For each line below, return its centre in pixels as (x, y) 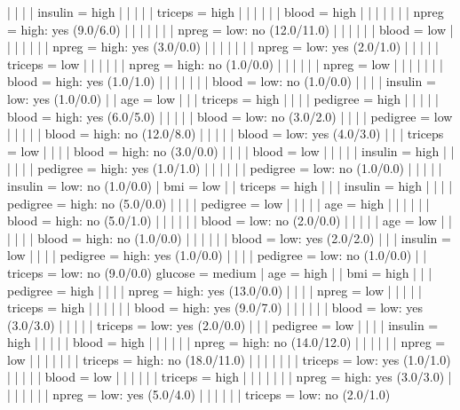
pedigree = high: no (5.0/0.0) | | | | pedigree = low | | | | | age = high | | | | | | (218, 203)
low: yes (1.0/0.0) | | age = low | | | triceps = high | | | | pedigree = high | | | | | (223, 98)
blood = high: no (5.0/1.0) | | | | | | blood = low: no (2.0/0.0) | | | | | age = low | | (230, 221)
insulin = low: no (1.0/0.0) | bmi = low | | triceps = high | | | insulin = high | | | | (230, 185)
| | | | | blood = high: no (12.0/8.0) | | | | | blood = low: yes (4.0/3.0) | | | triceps (226, 134)
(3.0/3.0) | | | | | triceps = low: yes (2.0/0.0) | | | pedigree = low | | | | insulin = (223, 324)
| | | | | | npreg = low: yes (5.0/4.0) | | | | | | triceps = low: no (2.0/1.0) (199, 394)
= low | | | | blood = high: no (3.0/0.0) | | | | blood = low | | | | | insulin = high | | (231, 150)
